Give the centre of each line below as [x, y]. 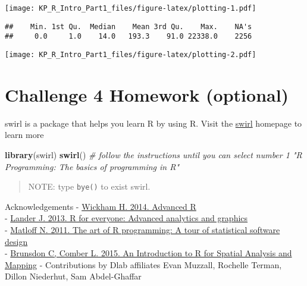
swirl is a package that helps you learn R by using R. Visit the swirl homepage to [153, 123]
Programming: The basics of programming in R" [92, 166]
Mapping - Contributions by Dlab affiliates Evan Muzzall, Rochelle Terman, [143, 264]
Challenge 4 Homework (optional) [147, 94]
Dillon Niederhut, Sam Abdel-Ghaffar [73, 276]
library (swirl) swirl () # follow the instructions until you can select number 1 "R [153, 154]
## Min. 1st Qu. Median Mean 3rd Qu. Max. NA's [129, 26]
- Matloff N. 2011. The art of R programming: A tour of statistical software [142, 229]
